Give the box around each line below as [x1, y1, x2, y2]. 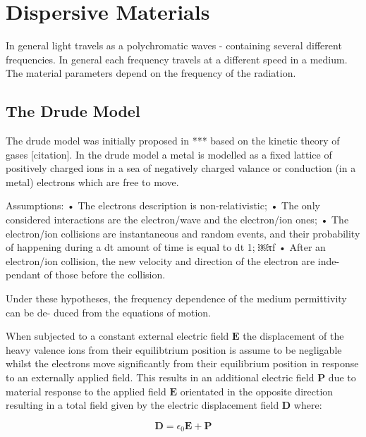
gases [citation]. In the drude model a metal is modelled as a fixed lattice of [6, 147, 332, 161]
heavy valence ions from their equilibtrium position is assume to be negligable [6, 342, 342, 357]
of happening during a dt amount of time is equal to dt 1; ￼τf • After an [6, 240, 326, 254]
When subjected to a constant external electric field [6, 328, 229, 343]
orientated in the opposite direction [180, 383, 334, 398]
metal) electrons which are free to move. [6, 174, 179, 189]
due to [328, 370, 356, 385]
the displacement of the [243, 328, 344, 343]
